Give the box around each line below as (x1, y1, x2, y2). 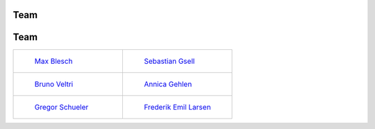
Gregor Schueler (34, 102, 89, 112)
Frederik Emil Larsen (143, 102, 211, 112)
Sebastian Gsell (143, 56, 195, 66)
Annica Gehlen (143, 79, 192, 89)
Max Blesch (34, 56, 73, 66)
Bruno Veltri (34, 79, 74, 89)
